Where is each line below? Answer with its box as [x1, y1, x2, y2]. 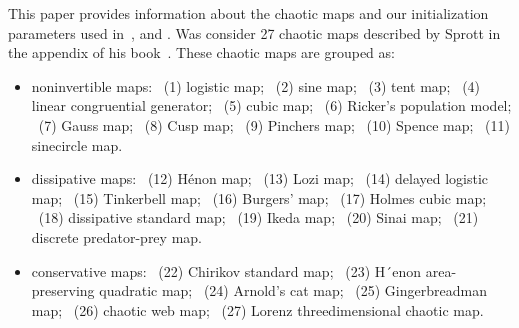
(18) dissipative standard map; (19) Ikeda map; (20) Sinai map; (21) [38, 207, 479, 228]
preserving [31, 280, 95, 301]
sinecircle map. [31, 134, 123, 155]
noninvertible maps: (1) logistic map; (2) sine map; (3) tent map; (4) [31, 75, 481, 96]
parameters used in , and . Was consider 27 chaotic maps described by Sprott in [8, 22, 501, 43]
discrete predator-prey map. [31, 226, 202, 247]
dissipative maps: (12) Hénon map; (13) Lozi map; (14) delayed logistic [31, 168, 489, 189]
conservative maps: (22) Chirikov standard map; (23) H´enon [31, 260, 422, 281]
